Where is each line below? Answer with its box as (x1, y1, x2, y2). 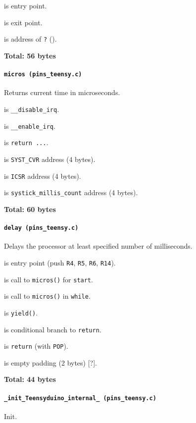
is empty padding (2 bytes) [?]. (4, 357, 97, 368)
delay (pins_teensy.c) (4, 224, 79, 232)
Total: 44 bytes (4, 374, 56, 384)
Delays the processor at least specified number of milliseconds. (4, 241, 193, 251)
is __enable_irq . (4, 120, 55, 131)
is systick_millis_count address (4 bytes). (4, 187, 138, 198)
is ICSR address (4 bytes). (4, 170, 81, 181)
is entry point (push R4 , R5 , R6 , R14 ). (4, 257, 116, 267)
